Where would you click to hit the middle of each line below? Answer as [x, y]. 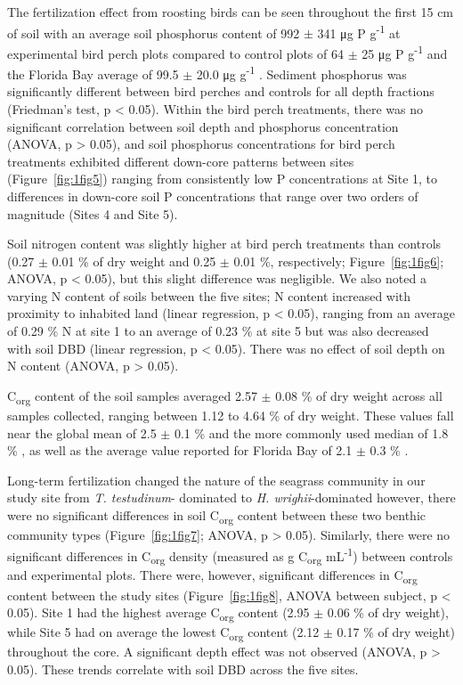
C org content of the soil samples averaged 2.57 [132, 396]
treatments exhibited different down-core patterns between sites [181, 161]
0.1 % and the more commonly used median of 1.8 [311, 432]
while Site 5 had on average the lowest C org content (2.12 [163, 633]
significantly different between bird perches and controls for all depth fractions [221, 91]
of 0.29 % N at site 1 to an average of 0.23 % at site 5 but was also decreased [218, 331]
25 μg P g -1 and [405, 52]
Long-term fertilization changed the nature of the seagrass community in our [216, 480]
